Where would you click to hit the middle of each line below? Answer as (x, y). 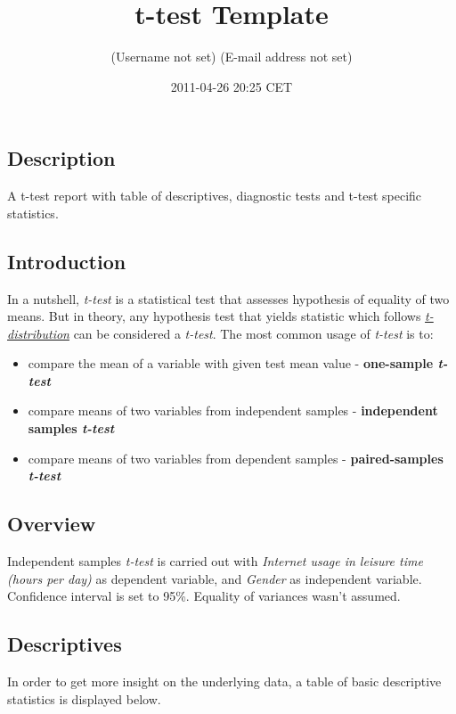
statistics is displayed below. (84, 698)
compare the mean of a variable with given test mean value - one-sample (231, 363)
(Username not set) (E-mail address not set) (232, 57)
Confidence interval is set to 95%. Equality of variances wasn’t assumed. (204, 596)
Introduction (67, 261)
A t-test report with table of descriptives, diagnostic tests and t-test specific (215, 196)
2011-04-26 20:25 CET (232, 86)
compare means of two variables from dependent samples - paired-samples (236, 458)
